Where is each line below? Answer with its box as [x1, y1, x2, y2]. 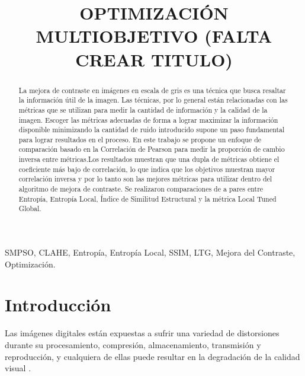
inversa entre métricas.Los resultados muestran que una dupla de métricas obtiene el [18, 154, 280, 164]
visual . [5, 362, 31, 374]
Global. [18, 203, 41, 214]
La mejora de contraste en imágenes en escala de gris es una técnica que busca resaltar [18, 85, 286, 95]
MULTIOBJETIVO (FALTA [36, 24, 272, 48]
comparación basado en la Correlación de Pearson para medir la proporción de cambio [18, 144, 285, 154]
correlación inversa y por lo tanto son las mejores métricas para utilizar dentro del [18, 174, 272, 184]
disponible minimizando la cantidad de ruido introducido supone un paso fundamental [18, 125, 285, 135]
